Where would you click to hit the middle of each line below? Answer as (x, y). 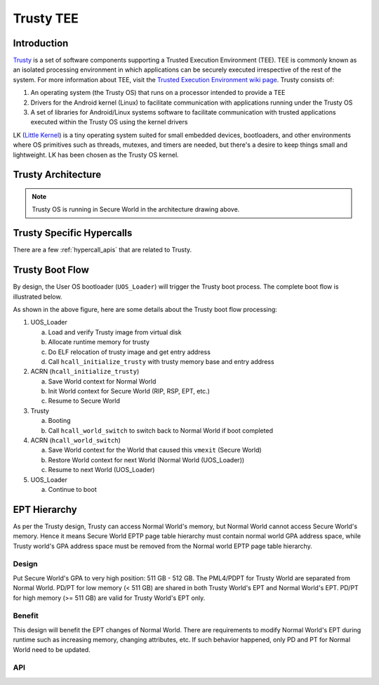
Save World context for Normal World (102, 381)
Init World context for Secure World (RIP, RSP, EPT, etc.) (129, 391)
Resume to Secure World (84, 401)
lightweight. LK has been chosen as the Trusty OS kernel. (96, 155)
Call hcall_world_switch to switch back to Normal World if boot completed (161, 430)
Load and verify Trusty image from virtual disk (115, 332)
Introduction (41, 43)
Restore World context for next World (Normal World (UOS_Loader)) (146, 459)
